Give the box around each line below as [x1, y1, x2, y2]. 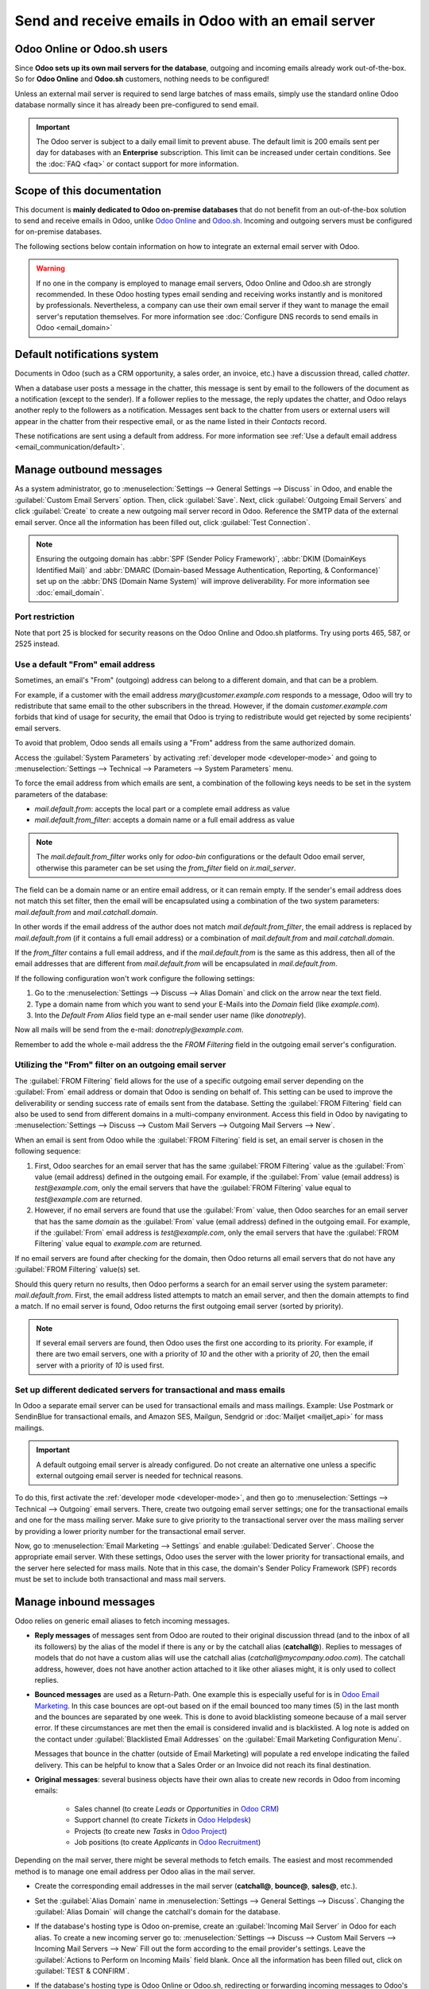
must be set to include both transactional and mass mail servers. [14, 1574, 226, 1584]
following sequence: [14, 1146, 81, 1156]
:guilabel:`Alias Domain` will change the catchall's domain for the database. [34, 1906, 281, 1917]
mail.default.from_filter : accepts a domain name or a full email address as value [34, 815, 296, 825]
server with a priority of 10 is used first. [36, 1360, 164, 1370]
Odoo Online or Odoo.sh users [14, 42, 168, 56]
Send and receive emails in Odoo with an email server [14, 12, 376, 29]
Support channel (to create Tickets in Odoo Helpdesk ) [74, 1815, 252, 1825]
